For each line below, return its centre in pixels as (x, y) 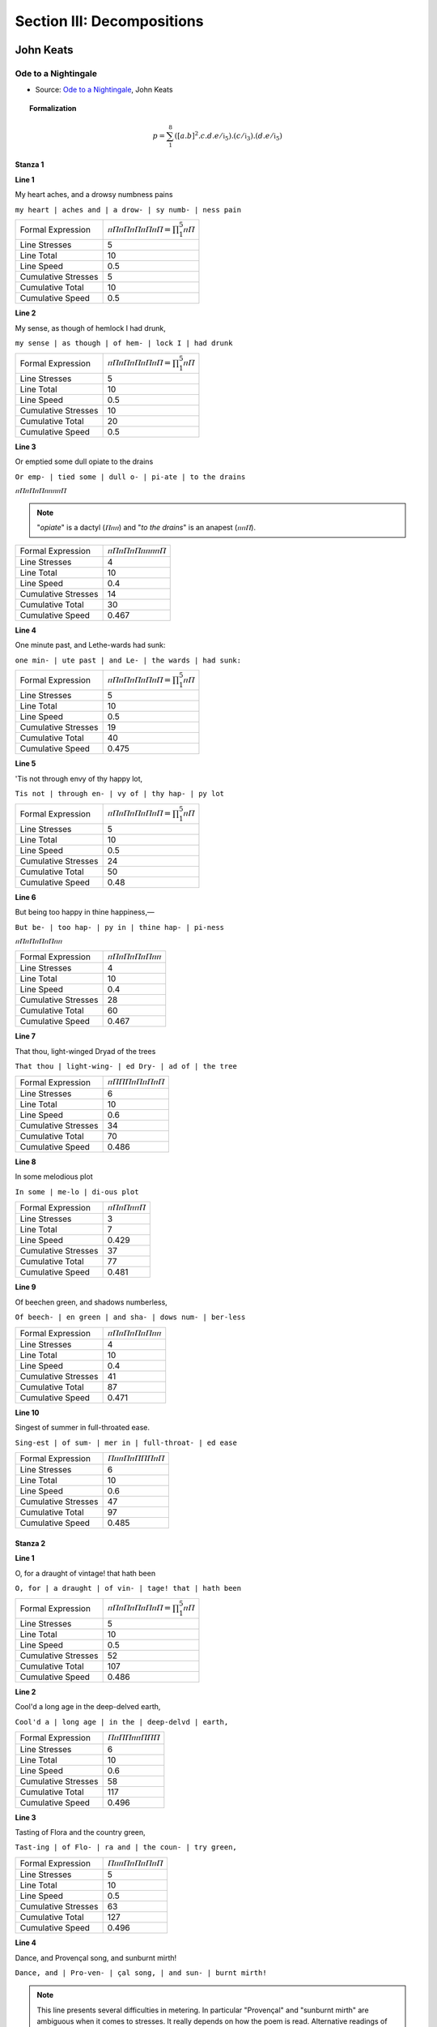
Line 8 (25, 1161)
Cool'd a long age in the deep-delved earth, (88, 1707)
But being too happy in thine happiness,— (85, 912)
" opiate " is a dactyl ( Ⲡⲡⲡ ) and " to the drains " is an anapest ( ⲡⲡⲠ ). (146, 528)
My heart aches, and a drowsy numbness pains (94, 195)
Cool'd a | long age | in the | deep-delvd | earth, (122, 1722)
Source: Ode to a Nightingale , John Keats (104, 90)
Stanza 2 (30, 1544)
